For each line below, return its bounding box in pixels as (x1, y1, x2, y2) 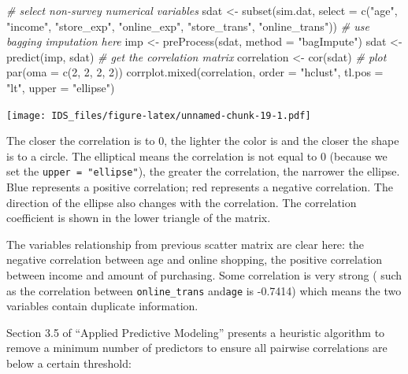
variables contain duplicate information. (6, 298, 198, 314)
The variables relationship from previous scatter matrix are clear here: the (6, 235, 365, 252)
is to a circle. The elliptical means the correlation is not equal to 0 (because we (6, 147, 388, 164)
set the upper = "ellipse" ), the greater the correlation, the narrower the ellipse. (6, 163, 400, 180)
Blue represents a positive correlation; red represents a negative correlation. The (6, 179, 393, 195)
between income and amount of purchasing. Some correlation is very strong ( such (6, 267, 402, 283)
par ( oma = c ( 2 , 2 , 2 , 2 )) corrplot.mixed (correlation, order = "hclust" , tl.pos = (6, 64, 384, 80)
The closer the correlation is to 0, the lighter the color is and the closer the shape (6, 132, 399, 149)
